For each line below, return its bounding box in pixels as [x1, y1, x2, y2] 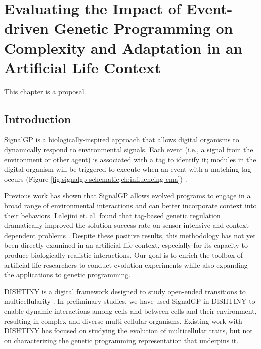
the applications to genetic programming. [4, 269, 131, 280]
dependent [4, 229, 36, 240]
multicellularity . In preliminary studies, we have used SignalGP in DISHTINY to [4, 296, 255, 306]
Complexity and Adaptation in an [4, 37, 243, 58]
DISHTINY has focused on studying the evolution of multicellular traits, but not [4, 325, 253, 336]
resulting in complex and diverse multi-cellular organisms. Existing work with [4, 315, 242, 326]
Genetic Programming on [54, 18, 233, 38]
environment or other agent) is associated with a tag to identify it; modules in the [4, 154, 256, 164]
